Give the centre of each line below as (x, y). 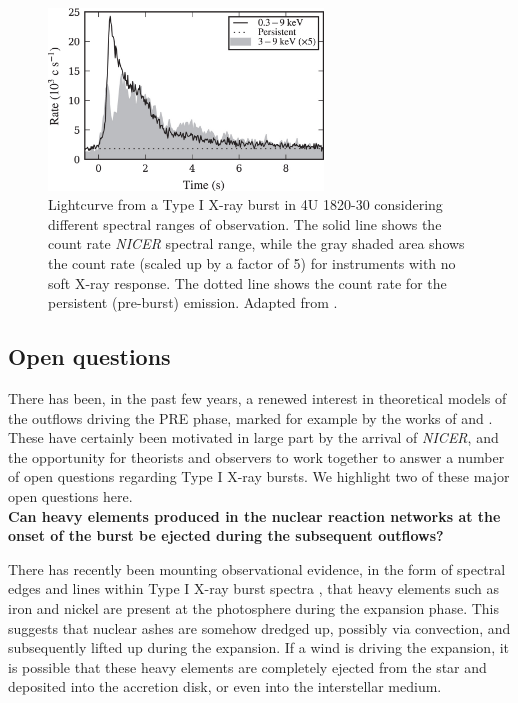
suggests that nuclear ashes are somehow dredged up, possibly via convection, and (259, 627)
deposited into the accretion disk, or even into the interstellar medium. (225, 686)
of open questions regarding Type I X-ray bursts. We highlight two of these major (259, 476)
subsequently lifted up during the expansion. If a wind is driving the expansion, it (259, 647)
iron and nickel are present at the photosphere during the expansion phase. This (253, 607)
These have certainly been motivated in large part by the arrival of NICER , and (253, 437)
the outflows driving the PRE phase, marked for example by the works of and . (250, 417)
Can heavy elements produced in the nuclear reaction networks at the (254, 515)
